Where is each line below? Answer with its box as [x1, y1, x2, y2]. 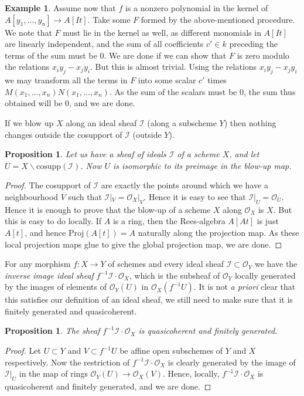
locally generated [234, 269, 296, 281]
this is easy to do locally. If [5, 215, 102, 227]
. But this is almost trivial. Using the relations [90, 60, 257, 73]
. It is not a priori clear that [193, 280, 296, 293]
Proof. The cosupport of [5, 179, 91, 191]
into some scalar [138, 74, 196, 86]
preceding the [229, 38, 278, 50]
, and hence [25, 226, 66, 238]
